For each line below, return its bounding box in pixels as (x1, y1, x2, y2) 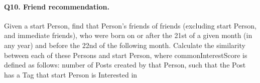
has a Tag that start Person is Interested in (4, 69, 138, 79)
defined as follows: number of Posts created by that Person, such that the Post (4, 59, 246, 70)
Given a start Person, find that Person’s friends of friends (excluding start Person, (4, 20, 256, 30)
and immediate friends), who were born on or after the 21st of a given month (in (4, 30, 252, 40)
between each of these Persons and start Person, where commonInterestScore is (4, 49, 247, 60)
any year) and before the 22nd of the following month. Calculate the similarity (4, 39, 245, 50)
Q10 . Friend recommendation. (4, 1, 109, 11)
